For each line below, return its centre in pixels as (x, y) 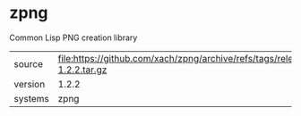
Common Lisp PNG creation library (73, 37)
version (30, 84)
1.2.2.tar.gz (82, 70)
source (28, 63)
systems (31, 98)
